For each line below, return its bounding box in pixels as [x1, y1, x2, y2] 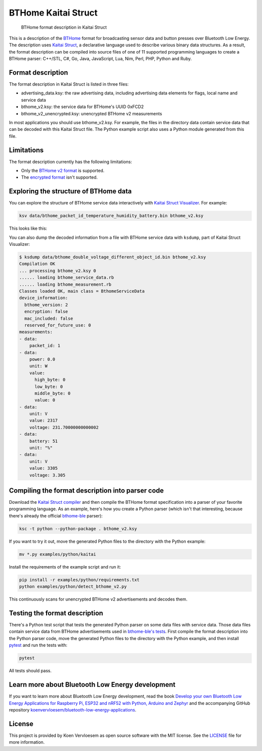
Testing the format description [9, 609, 103, 617]
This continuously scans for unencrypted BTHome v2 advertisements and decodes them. [9, 596, 188, 602]
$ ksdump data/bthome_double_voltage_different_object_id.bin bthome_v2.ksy [19, 255, 206, 260]
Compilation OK [19, 261, 55, 267]
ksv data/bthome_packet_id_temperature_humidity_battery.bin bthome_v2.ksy [19, 213, 204, 219]
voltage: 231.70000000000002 [29, 424, 99, 430]
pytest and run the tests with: [9, 642, 67, 648]
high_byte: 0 [34, 377, 65, 383]
